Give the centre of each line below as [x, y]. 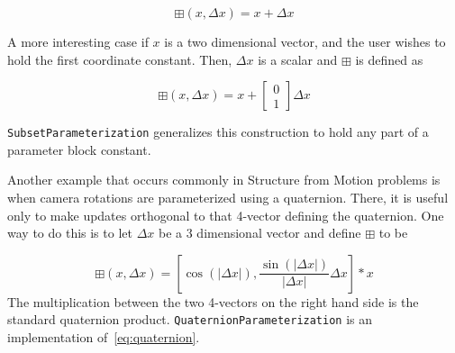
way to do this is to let [70, 233]
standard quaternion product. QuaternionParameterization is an [190, 319]
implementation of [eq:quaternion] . [104, 337]
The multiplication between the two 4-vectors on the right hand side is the [213, 301]
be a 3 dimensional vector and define [259, 233]
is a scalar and [298, 59]
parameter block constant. [79, 149]
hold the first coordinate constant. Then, [120, 59]
